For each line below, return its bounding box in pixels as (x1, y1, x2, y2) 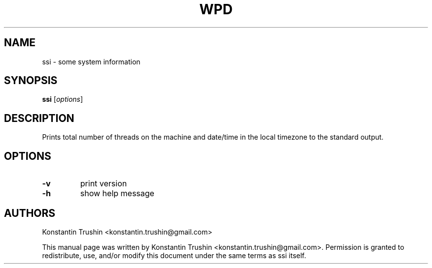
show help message (80, 188, 154, 199)
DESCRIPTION (4, 112, 74, 124)
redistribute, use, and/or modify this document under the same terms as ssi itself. (42, 251, 306, 260)
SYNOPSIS (4, 74, 58, 87)
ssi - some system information (42, 57, 141, 66)
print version (80, 179, 127, 189)
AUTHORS (4, 207, 56, 219)
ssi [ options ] (42, 95, 83, 104)
